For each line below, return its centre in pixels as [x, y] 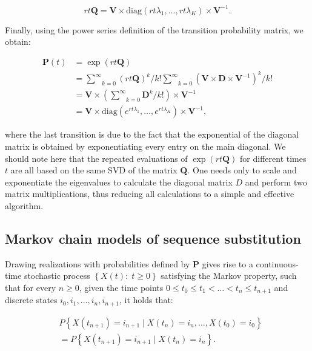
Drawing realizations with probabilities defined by [98, 263]
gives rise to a [227, 263]
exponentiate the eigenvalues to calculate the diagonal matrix [119, 182]
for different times [273, 158]
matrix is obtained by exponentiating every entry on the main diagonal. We [145, 146]
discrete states [31, 300]
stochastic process [57, 276]
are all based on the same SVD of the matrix [94, 170]
